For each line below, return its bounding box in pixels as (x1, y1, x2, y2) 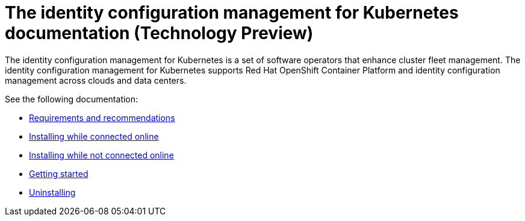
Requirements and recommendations (29, 112, 175, 123)
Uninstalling (29, 187, 76, 198)
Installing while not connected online (29, 149, 174, 160)
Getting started (29, 168, 89, 179)
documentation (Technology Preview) (5, 23, 314, 43)
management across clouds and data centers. (5, 75, 187, 86)
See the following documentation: (5, 93, 138, 104)
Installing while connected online (29, 131, 159, 142)
